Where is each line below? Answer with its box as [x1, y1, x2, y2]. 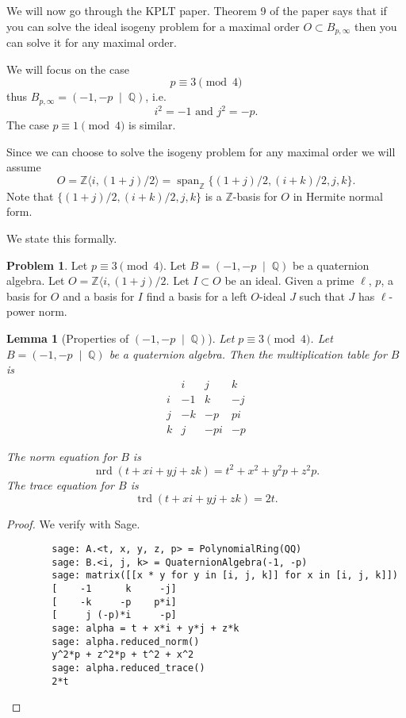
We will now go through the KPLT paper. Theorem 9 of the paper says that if [6, 2, 387, 18]
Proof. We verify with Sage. [6, 515, 140, 532]
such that [299, 287, 345, 304]
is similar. [128, 117, 176, 133]
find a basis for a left [146, 287, 247, 304]
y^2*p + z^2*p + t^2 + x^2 [52, 649, 194, 661]
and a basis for [63, 287, 135, 304]
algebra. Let [6, 272, 65, 289]
